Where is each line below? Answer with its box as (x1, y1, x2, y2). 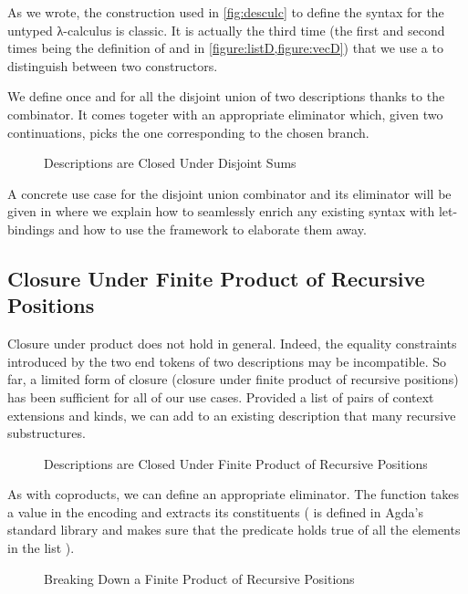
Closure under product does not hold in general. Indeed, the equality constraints (7, 334, 457, 353)
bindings (7, 219, 55, 238)
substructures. (7, 423, 86, 443)
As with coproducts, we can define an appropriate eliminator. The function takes (7, 485, 460, 504)
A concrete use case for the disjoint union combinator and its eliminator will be (7, 183, 452, 203)
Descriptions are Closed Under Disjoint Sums (44, 153, 296, 172)
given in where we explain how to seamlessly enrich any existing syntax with (7, 202, 435, 221)
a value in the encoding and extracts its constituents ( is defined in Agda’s (7, 502, 423, 521)
